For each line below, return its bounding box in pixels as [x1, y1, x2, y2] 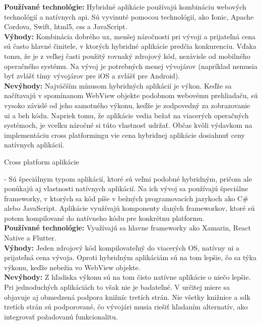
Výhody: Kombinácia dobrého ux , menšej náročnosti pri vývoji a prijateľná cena [4, 31, 255, 41]
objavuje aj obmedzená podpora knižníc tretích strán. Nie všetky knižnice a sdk [4, 291, 250, 302]
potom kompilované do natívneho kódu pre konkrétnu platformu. [4, 212, 205, 223]
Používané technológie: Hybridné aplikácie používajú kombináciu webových [4, 2, 246, 12]
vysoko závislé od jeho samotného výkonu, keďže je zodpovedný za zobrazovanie [4, 100, 250, 110]
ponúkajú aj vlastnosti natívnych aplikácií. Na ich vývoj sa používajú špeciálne [4, 183, 248, 194]
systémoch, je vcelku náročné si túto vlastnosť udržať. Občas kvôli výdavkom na [4, 120, 252, 130]
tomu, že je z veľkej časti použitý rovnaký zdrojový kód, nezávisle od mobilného [4, 50, 250, 61]
